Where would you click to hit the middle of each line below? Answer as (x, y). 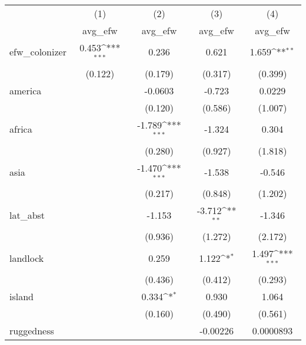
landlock (27, 258)
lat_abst (27, 215)
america (26, 90)
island (21, 296)
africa (21, 129)
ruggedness (32, 330)
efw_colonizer (38, 52)
